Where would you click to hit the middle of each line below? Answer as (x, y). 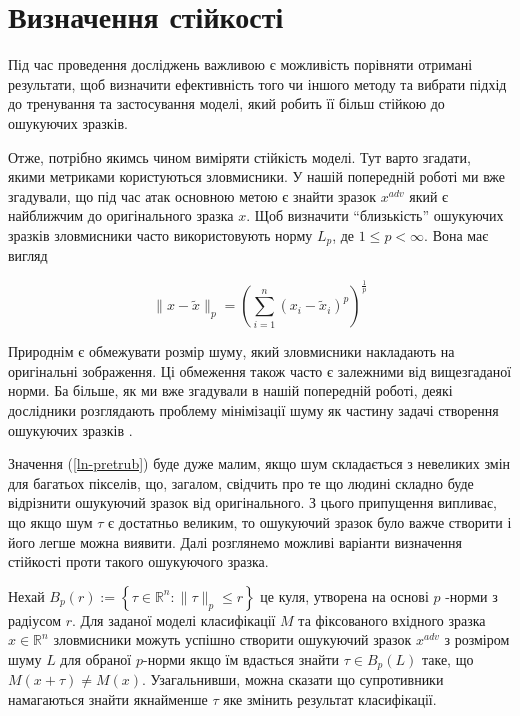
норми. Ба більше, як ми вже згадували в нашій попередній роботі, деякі (230, 390)
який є (429, 195)
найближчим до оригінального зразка (121, 215)
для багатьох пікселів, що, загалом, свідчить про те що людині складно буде (241, 482)
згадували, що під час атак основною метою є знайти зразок (192, 195)
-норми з (471, 595)
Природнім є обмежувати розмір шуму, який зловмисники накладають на (231, 351)
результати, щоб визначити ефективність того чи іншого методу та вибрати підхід (257, 83)
